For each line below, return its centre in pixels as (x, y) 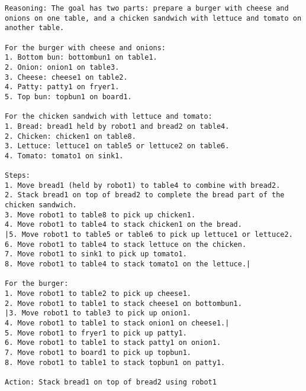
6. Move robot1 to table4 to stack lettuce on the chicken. (126, 244)
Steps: (17, 176)
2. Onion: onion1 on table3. (62, 67)
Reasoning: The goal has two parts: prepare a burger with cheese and (147, 8)
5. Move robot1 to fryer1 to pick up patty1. (96, 333)
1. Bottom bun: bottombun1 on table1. (81, 58)
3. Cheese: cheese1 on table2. (66, 77)
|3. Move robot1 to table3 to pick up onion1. (98, 313)
